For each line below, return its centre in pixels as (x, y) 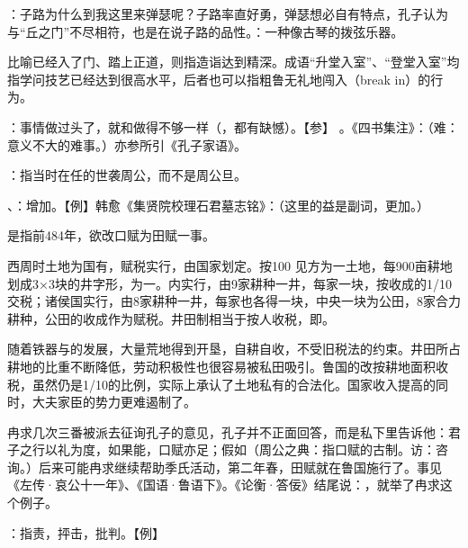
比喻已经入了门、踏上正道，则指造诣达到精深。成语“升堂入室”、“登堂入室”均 (234, 62)
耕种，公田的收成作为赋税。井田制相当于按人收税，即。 (171, 318)
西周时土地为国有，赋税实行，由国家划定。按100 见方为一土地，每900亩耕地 (230, 265)
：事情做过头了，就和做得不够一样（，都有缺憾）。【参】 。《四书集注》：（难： (233, 126)
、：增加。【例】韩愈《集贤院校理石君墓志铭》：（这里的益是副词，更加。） (218, 205)
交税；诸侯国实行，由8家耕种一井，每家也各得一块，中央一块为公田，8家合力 (234, 301)
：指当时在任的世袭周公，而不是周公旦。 (127, 175)
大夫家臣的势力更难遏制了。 (114, 402)
